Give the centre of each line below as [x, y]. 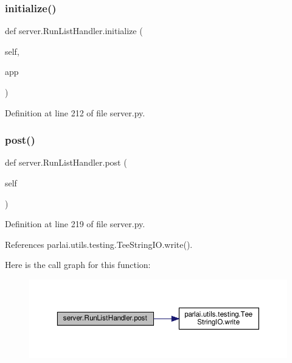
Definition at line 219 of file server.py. [75, 224]
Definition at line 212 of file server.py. [75, 112]
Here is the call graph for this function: [78, 265]
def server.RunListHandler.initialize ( [74, 31]
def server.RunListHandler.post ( [66, 162]
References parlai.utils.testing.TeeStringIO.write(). [99, 244]
